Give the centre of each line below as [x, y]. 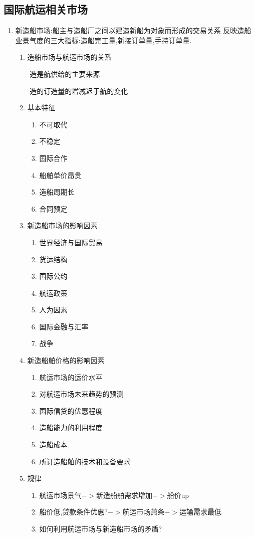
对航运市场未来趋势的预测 [81, 394]
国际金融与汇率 [64, 326]
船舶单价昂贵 [60, 175]
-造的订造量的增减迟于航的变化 [78, 91]
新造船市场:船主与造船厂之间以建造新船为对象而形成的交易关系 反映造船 [133, 30]
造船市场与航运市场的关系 [69, 57]
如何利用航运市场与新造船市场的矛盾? [100, 529]
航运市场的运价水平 [71, 377]
